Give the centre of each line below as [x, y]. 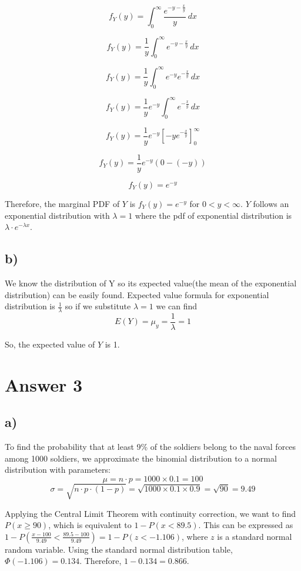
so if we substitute [98, 306]
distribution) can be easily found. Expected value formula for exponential [137, 294]
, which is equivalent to [90, 525]
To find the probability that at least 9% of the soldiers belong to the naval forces [150, 447]
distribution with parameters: [58, 470]
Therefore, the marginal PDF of [62, 204]
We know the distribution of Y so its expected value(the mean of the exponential [151, 283]
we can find [177, 306]
